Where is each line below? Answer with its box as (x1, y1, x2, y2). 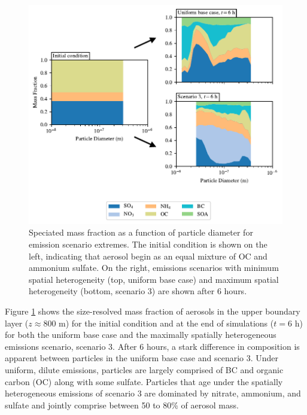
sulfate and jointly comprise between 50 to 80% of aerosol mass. (5, 398, 239, 411)
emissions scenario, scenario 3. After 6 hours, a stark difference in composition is (5, 340, 300, 352)
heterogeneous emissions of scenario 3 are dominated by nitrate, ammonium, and (5, 387, 301, 399)
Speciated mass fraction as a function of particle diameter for (29, 226, 253, 239)
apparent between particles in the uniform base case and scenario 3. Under (5, 352, 279, 364)
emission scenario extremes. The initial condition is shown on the (29, 238, 268, 251)
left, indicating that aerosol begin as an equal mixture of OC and (29, 249, 268, 262)
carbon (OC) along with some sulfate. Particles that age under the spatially (5, 375, 283, 387)
